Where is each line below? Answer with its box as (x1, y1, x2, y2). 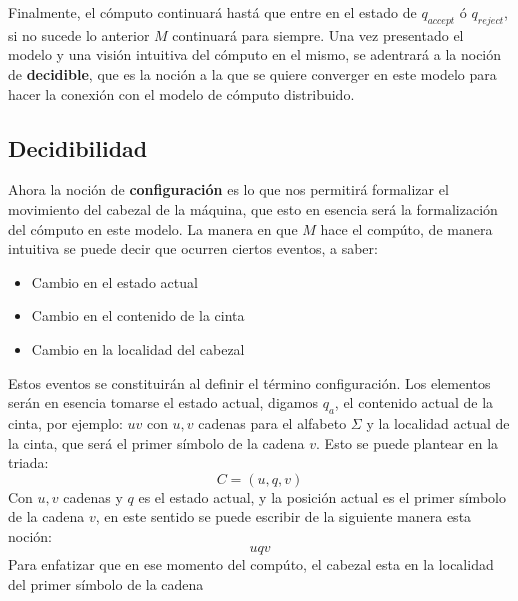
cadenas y (63, 486, 123, 507)
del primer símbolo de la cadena (8, 574, 204, 595)
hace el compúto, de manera (320, 218, 493, 239)
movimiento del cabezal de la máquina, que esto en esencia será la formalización (8, 198, 498, 219)
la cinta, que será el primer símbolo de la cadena (8, 432, 305, 453)
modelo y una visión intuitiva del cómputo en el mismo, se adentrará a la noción (8, 44, 502, 65)
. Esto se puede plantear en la (316, 432, 499, 453)
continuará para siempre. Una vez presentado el (172, 24, 464, 45)
